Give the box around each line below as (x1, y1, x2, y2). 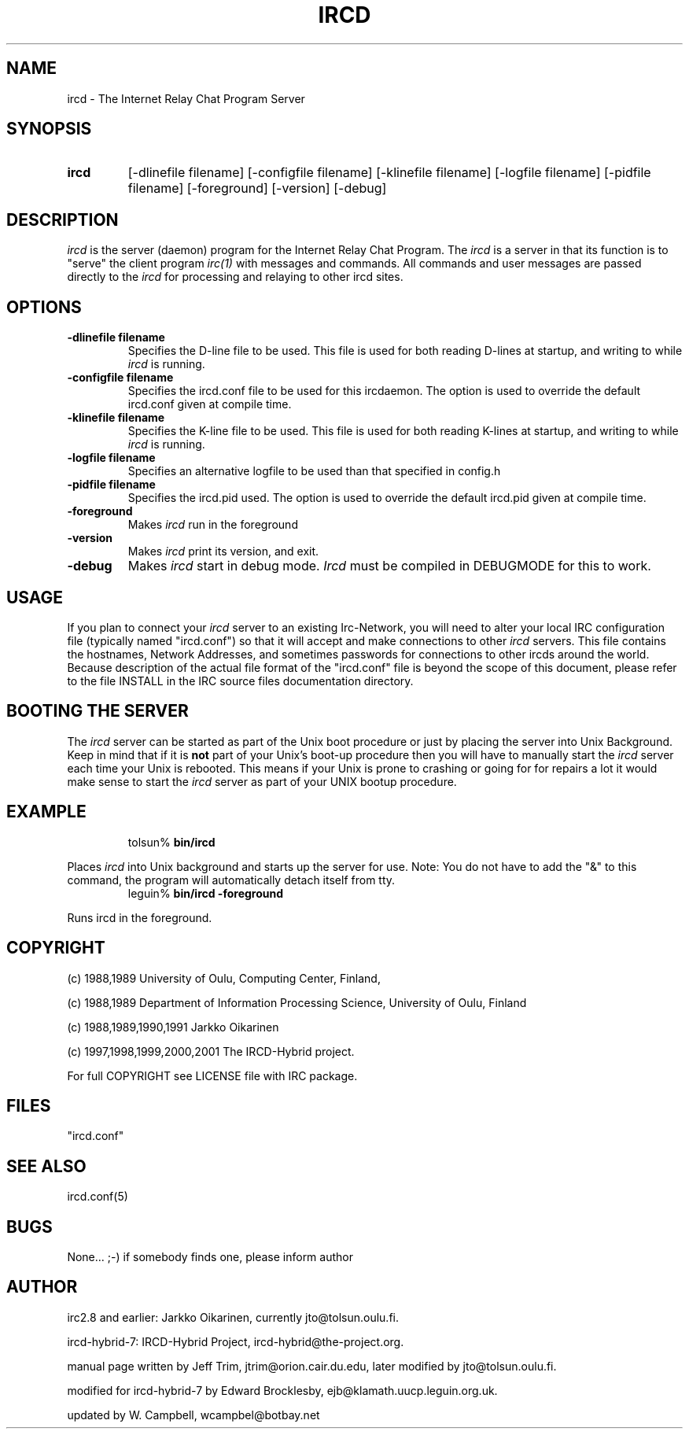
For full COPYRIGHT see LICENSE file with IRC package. (67, 1068, 358, 1083)
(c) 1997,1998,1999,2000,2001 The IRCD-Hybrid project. (67, 1044, 355, 1058)
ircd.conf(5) (67, 1190, 128, 1204)
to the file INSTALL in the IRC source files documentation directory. (67, 673, 414, 688)
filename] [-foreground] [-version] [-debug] (127, 180, 387, 197)
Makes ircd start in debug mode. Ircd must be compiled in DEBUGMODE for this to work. (127, 558, 651, 574)
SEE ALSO (6, 1156, 87, 1176)
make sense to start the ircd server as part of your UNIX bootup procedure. (67, 774, 457, 788)
